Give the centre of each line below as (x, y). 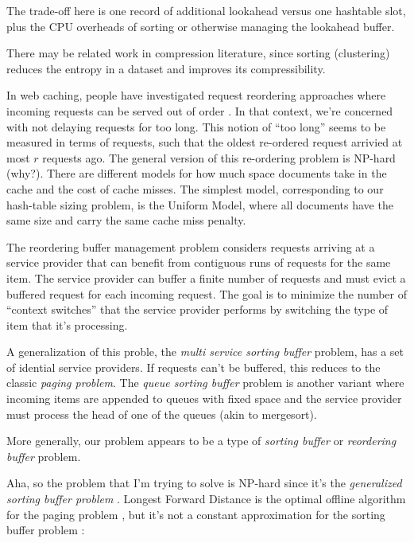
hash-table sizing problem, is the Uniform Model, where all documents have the (200, 204)
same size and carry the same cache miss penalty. (126, 220)
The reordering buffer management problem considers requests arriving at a (191, 246)
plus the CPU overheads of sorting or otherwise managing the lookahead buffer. (201, 26)
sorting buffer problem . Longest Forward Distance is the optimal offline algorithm (206, 499)
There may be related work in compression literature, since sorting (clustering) (198, 53)
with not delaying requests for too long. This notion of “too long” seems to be (196, 126)
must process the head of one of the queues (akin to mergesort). (162, 414)
